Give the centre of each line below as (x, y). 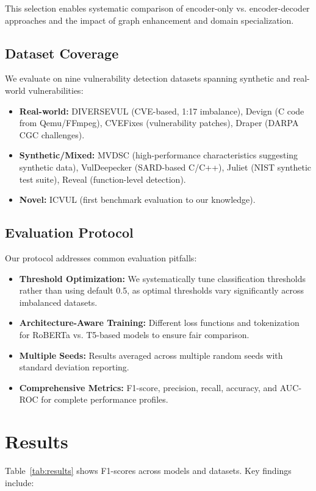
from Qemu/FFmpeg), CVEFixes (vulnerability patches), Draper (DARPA (159, 123)
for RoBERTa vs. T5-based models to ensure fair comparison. (134, 334)
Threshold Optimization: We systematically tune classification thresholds (162, 278)
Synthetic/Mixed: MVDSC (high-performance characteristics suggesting (159, 155)
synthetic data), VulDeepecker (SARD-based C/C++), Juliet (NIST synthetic (165, 167)
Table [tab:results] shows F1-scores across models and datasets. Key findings (148, 470)
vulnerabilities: (56, 90)
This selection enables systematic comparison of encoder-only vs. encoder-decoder (157, 8)
